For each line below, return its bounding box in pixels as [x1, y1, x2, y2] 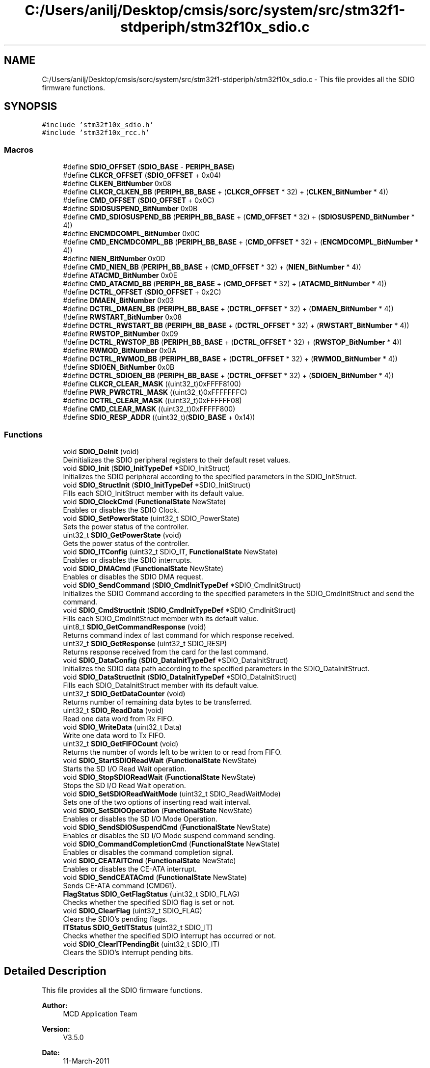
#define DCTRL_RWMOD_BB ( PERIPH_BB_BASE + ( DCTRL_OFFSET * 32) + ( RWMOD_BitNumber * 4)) [63, 355, 398, 363]
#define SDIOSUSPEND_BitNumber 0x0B [63, 204, 198, 213]
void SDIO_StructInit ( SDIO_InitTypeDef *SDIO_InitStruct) [63, 480, 251, 489]
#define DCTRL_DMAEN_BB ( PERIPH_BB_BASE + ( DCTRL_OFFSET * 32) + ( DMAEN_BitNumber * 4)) [63, 304, 394, 313]
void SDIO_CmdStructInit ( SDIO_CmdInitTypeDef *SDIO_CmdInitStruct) [63, 605, 296, 614]
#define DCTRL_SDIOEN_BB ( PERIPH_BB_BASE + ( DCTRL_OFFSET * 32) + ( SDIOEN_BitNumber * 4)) [63, 371, 394, 380]
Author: [42, 1001, 68, 1010]
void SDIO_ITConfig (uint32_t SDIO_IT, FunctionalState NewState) [63, 547, 278, 556]
